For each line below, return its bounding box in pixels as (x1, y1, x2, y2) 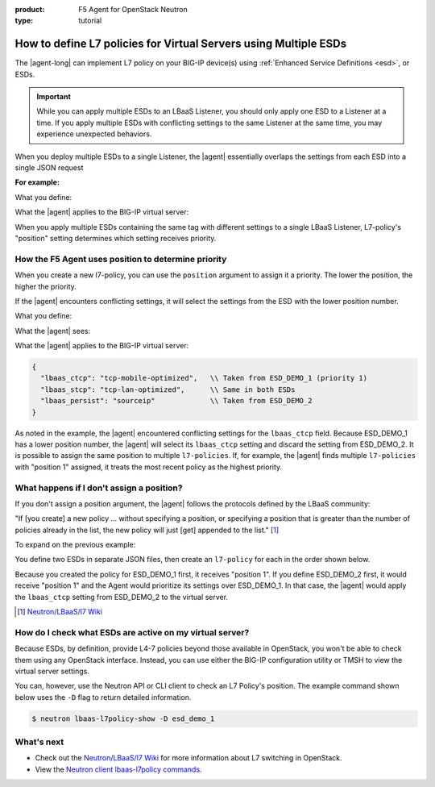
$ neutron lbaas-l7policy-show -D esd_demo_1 (31, 714, 215, 723)
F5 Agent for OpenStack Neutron (78, 5, 188, 14)
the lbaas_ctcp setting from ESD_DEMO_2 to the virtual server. (14, 592, 229, 602)
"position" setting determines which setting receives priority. (14, 233, 217, 243)
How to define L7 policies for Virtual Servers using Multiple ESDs (14, 37, 346, 51)
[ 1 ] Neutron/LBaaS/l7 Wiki (17, 607, 103, 617)
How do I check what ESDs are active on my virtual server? (14, 627, 250, 638)
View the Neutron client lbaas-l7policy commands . (35, 764, 202, 774)
